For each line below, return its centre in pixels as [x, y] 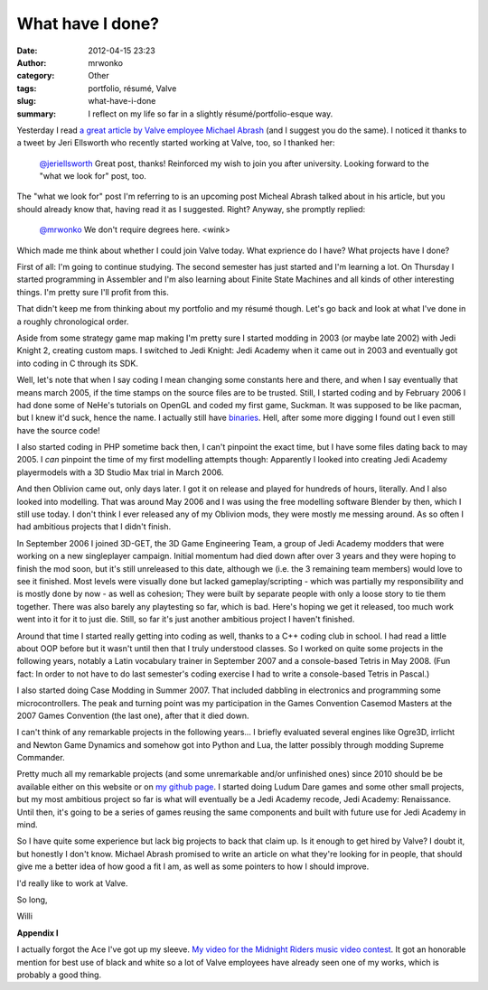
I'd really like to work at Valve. [72, 883]
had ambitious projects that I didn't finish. [94, 527]
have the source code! [58, 430]
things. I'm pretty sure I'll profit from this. [93, 292]
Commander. [41, 758]
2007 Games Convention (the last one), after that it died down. [133, 715]
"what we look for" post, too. [93, 176]
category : [36, 76]
